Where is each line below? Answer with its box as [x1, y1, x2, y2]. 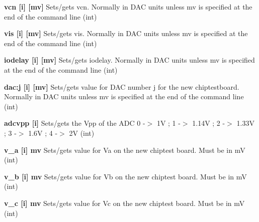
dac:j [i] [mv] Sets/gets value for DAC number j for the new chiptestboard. [4, 81, 239, 92]
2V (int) [69, 127, 95, 138]
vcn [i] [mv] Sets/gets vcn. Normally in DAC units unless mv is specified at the [4, 2, 252, 12]
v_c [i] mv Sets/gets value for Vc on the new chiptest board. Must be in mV [4, 197, 245, 208]
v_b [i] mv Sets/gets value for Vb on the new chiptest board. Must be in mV [4, 171, 247, 181]
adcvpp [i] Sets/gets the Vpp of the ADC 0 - [4, 118, 145, 128]
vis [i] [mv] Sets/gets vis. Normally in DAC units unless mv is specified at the [4, 28, 248, 39]
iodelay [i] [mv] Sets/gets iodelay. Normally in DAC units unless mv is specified [4, 55, 255, 65]
